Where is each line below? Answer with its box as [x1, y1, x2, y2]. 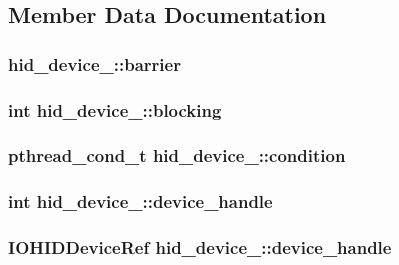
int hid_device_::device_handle [8, 189, 273, 214]
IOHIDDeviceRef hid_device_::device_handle [8, 235, 392, 260]
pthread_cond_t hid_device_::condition [8, 143, 346, 168]
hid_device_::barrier [8, 51, 181, 76]
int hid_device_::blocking [8, 97, 222, 122]
